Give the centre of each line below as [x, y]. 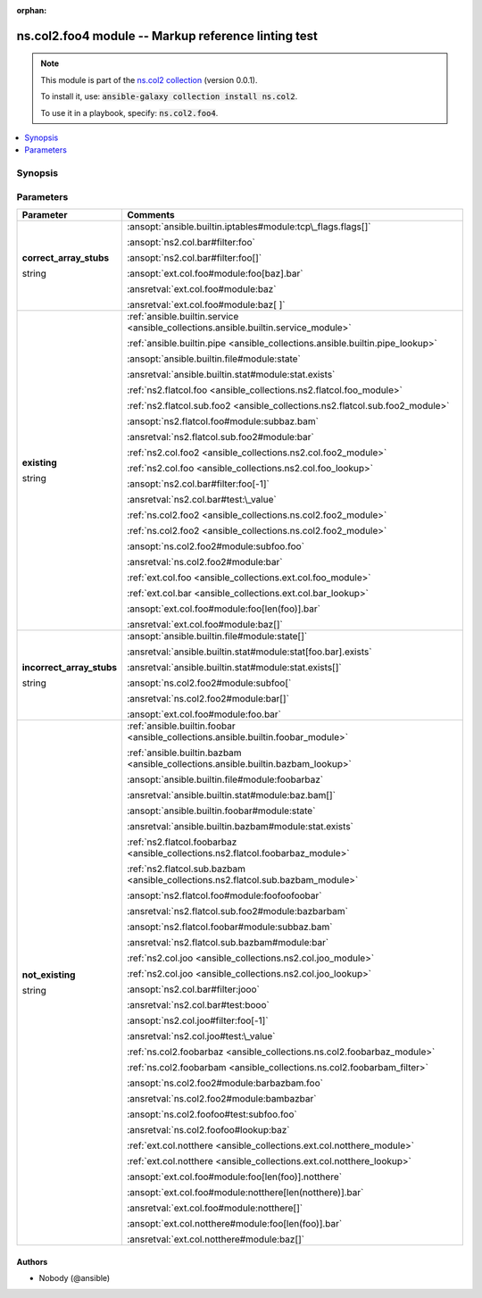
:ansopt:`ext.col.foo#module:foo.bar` [204, 714]
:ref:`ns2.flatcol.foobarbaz [182, 842]
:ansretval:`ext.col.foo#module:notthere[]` [215, 1208]
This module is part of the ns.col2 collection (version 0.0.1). [149, 79]
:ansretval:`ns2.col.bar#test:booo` [198, 1005]
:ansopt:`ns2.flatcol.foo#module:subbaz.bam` [222, 421]
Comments [150, 215]
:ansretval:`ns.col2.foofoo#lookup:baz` [208, 1130]
